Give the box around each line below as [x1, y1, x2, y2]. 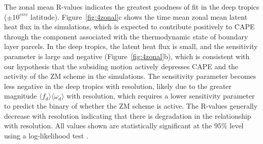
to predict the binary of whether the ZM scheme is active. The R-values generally [4, 100, 258, 111]
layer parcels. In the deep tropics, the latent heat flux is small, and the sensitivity [4, 41, 258, 52]
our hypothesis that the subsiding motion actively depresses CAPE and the [4, 61, 239, 71]
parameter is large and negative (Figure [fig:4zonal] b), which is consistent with [4, 51, 250, 61]
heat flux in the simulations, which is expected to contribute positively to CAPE [4, 21, 255, 32]
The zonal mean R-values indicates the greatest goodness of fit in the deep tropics [4, 2, 259, 12]
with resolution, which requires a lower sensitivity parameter [67, 90, 255, 101]
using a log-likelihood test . [4, 130, 88, 140]
